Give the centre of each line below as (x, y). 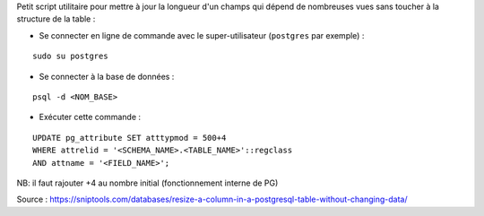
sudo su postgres (70, 56)
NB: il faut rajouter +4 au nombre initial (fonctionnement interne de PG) (147, 183)
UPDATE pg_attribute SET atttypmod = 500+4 (130, 138)
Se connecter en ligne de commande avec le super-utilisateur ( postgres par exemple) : (202, 35)
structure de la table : (56, 19)
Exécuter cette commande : (90, 117)
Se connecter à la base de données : (107, 76)
